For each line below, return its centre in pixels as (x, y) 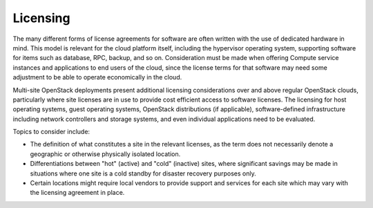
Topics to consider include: (51, 132)
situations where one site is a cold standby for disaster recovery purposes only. (143, 173)
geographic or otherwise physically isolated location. (105, 154)
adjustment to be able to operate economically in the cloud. (97, 77)
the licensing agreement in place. (77, 193)
